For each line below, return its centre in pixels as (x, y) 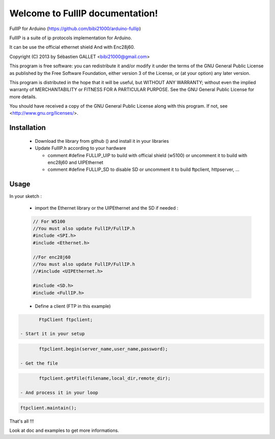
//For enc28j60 (52, 257)
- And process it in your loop (59, 393)
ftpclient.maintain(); (48, 408)
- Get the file (39, 363)
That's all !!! (22, 421)
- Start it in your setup (52, 334)
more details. (23, 96)
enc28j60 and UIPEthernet (76, 163)
